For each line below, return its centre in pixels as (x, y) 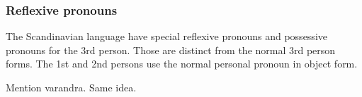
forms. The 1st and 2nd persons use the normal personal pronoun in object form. (182, 64)
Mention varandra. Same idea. (71, 87)
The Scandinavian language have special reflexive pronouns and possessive (166, 36)
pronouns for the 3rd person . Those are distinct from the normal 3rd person (171, 50)
